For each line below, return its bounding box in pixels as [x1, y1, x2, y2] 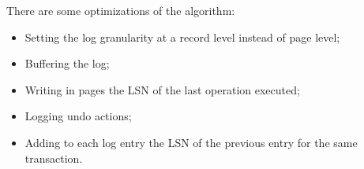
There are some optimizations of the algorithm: [6, 2, 235, 18]
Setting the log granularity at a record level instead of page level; [24, 28, 340, 45]
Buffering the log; [24, 55, 110, 72]
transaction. [24, 149, 83, 166]
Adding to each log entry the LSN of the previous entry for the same [24, 134, 358, 150]
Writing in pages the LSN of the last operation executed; [24, 81, 300, 97]
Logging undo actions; [24, 108, 132, 124]
